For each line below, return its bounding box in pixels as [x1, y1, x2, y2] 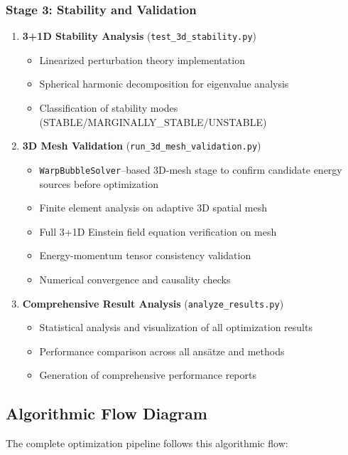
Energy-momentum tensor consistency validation [39, 248, 251, 263]
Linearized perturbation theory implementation [39, 52, 245, 67]
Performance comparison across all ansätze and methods [39, 343, 285, 358]
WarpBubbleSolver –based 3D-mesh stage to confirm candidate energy [39, 162, 342, 177]
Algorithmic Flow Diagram [6, 402, 207, 424]
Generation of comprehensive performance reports [39, 367, 256, 382]
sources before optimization [39, 176, 159, 191]
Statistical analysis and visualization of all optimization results [39, 320, 312, 335]
